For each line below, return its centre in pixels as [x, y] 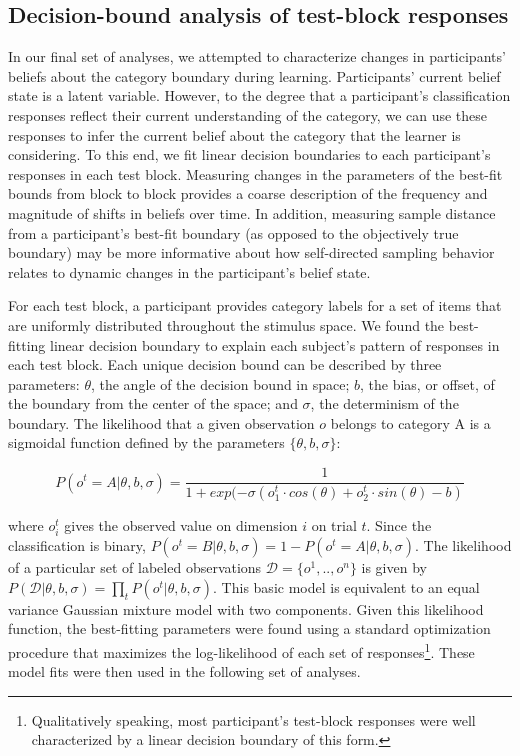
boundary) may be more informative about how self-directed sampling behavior [251, 252]
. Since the [399, 524]
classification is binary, [77, 545]
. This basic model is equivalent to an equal [346, 586]
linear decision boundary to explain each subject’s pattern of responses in [275, 344]
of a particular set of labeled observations [135, 567]
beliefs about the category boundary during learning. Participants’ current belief [254, 75]
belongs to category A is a [410, 422]
